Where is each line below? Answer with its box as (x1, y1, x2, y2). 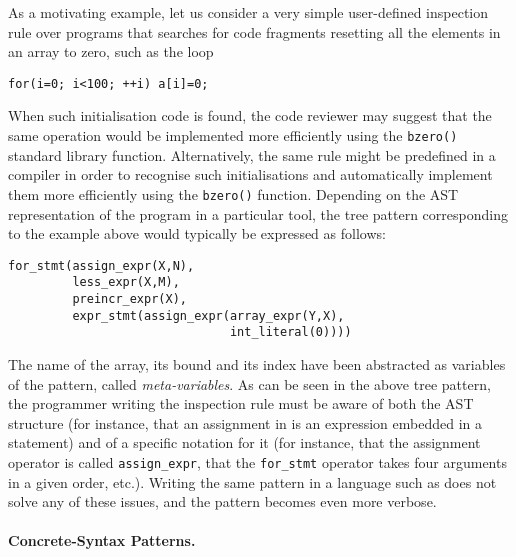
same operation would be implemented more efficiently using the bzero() (8, 125, 458, 146)
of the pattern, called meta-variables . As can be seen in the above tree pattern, (8, 373, 491, 394)
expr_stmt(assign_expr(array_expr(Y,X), (72, 308, 345, 323)
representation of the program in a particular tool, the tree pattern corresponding (8, 203, 508, 224)
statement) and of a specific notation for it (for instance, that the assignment (8, 432, 481, 453)
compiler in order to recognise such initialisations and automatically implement (8, 164, 493, 185)
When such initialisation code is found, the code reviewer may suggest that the (8, 105, 492, 126)
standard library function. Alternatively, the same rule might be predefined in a (8, 144, 496, 165)
